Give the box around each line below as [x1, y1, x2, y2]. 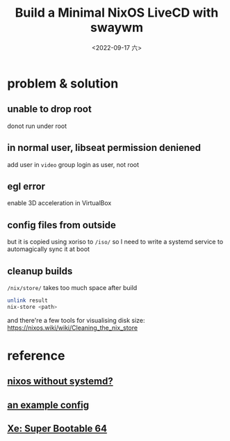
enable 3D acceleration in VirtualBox [7, 199, 112, 207]
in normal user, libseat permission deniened [7, 142, 202, 154]
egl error [7, 180, 46, 192]
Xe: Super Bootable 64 [7, 423, 108, 435]
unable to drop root [7, 103, 92, 115]
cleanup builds [7, 265, 73, 277]
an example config [7, 399, 90, 411]
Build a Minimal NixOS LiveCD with [15, 5, 219, 21]
